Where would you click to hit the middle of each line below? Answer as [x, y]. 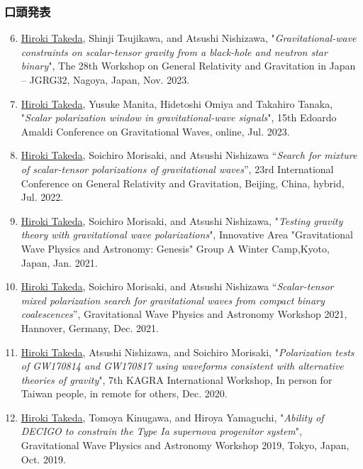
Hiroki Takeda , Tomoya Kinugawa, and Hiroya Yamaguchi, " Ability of [172, 417]
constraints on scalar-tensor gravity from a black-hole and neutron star [174, 51]
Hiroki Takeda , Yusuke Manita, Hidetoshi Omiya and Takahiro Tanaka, [177, 103]
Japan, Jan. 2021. [59, 262]
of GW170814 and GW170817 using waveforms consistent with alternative [182, 366]
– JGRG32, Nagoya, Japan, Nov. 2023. [105, 79]
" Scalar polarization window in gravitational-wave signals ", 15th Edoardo [179, 117]
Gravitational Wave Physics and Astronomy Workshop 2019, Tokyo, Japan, [185, 445]
